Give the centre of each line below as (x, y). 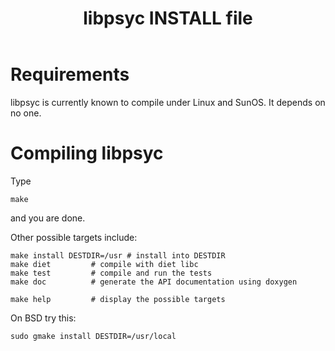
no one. (26, 113)
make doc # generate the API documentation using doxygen (154, 282)
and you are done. (48, 218)
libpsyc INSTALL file (168, 18)
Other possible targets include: (74, 237)
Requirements (70, 74)
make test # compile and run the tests (111, 273)
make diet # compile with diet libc (104, 264)
